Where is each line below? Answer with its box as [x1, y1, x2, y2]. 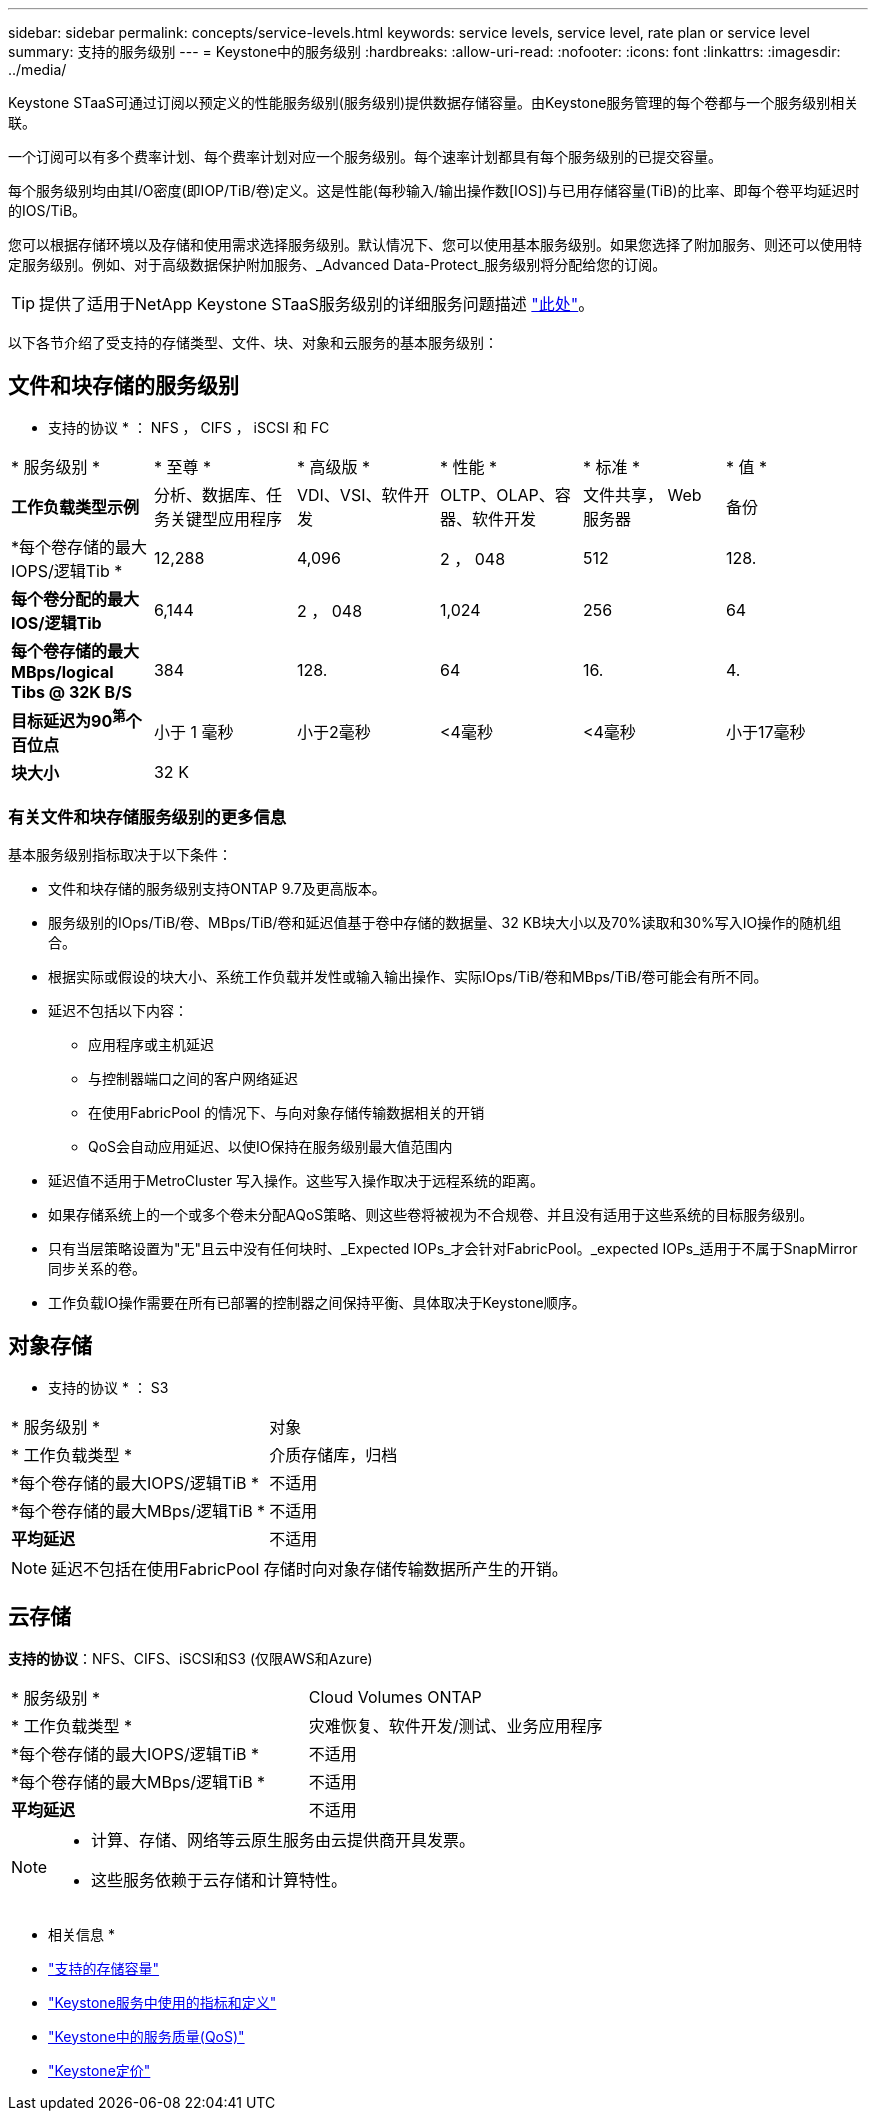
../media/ [8, 61, 67, 78]
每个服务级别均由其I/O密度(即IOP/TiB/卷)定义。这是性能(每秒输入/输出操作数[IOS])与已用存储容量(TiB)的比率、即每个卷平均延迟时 [8, 182, 860, 199]
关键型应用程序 [169, 508, 282, 529]
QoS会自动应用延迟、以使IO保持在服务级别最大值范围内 [88, 1137, 453, 1155]
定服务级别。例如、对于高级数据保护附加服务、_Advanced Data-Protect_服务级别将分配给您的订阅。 [8, 256, 667, 273]
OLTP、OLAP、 [439, 484, 555, 505]
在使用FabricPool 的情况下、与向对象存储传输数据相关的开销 [88, 1103, 485, 1121]
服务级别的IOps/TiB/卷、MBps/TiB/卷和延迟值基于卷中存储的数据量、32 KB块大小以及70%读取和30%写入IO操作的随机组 [48, 913, 842, 931]
